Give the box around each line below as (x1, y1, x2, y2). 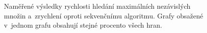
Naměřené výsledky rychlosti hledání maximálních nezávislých (4, 1, 191, 11)
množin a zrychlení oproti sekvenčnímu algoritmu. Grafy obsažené (4, 10, 204, 20)
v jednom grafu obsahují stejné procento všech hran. (4, 20, 162, 30)
